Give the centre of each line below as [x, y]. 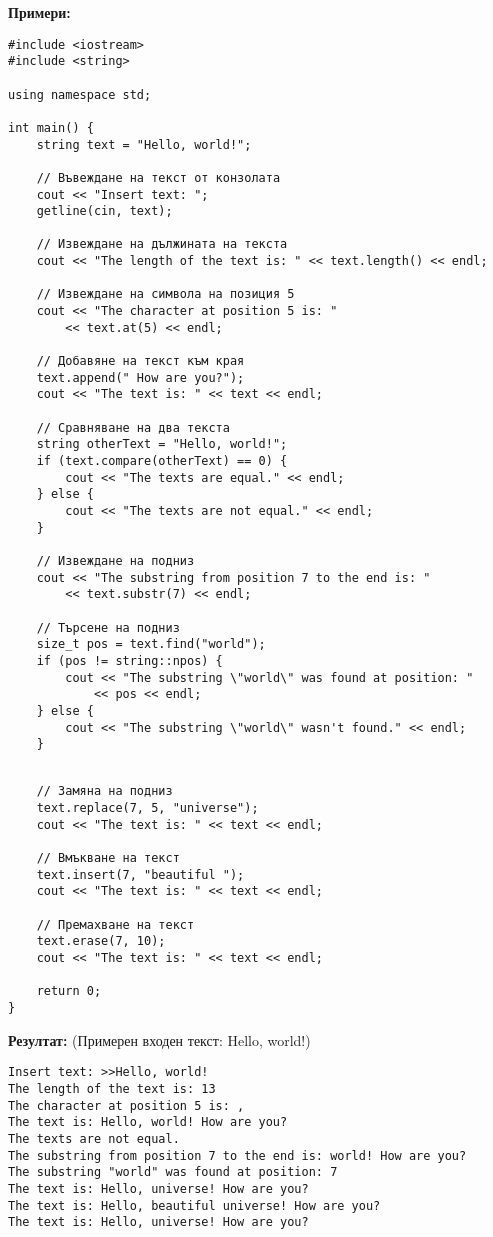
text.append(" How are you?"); [140, 377]
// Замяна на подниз [104, 791]
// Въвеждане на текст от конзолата [158, 177]
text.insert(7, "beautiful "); [140, 874]
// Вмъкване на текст [108, 858]
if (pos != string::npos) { [129, 660]
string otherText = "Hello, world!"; [162, 444]
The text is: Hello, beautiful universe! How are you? [194, 1205]
